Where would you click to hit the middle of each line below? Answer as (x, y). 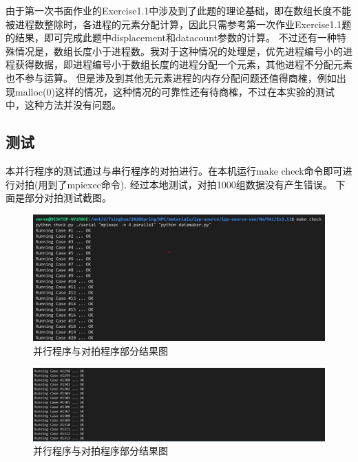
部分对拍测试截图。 (68, 198)
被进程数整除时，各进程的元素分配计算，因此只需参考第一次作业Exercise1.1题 (179, 24)
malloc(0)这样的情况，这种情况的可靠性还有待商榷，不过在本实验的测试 (175, 91)
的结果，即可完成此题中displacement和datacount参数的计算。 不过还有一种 (171, 37)
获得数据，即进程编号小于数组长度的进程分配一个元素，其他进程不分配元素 (183, 64)
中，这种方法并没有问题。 (63, 105)
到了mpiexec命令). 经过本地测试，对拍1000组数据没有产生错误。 (190, 184)
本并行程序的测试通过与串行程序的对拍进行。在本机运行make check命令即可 (174, 170)
